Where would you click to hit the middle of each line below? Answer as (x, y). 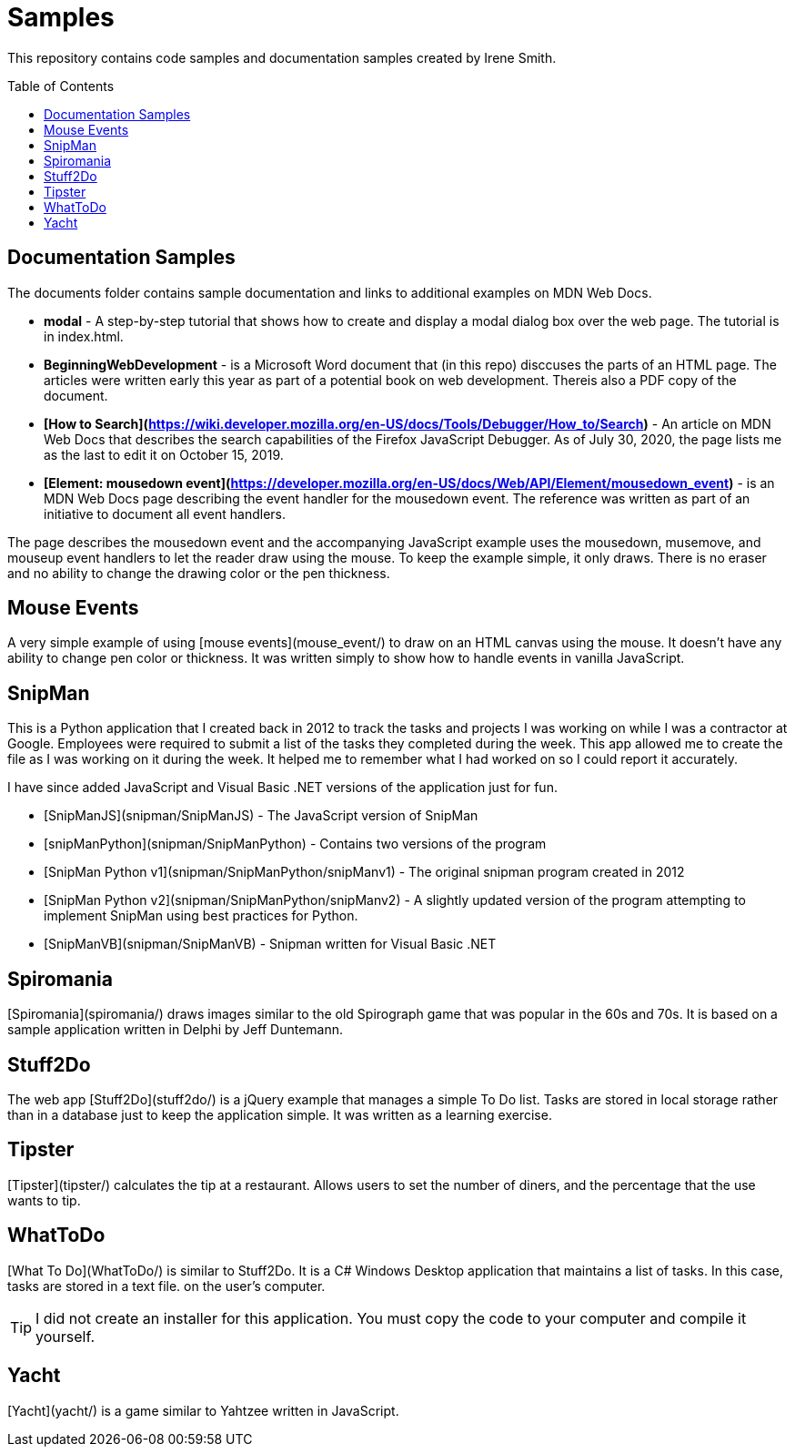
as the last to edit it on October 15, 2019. (164, 454)
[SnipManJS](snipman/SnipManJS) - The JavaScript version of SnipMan (261, 816)
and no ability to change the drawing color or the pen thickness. (199, 573)
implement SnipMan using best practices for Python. (201, 916)
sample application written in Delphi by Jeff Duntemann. (175, 1030)
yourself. (65, 1336)
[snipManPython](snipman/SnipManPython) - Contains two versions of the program (295, 844)
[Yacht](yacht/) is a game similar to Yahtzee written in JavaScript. (203, 1410)
